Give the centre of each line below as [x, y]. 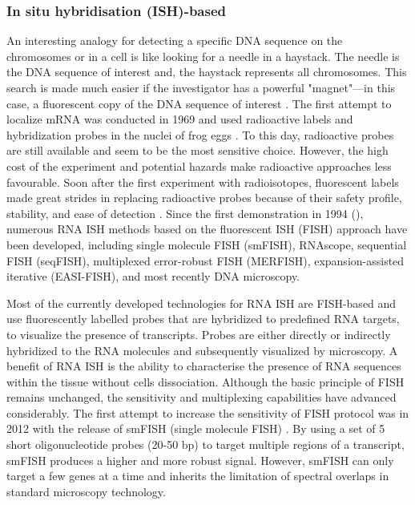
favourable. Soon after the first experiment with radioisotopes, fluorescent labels [203, 182]
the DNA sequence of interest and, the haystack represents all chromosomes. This [207, 72]
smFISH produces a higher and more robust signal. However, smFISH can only [200, 460]
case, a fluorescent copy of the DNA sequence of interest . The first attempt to [199, 103]
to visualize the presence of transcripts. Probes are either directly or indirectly [199, 334]
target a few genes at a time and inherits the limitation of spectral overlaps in [198, 476]
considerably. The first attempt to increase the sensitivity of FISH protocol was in [208, 412]
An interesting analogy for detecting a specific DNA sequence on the [175, 40]
